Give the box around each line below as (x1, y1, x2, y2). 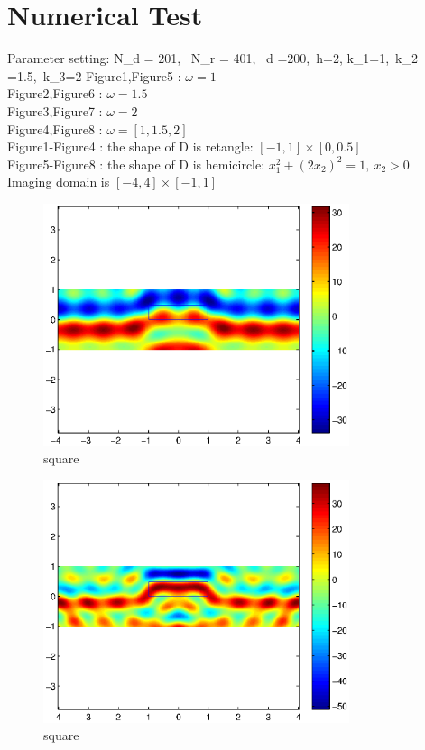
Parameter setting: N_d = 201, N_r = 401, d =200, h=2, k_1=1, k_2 (7, 49, 419, 68)
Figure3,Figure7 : (7, 101, 103, 120)
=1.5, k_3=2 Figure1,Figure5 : (7, 66, 181, 85)
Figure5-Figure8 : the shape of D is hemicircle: (7, 154, 265, 173)
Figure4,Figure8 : (7, 119, 103, 138)
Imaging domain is (7, 172, 110, 191)
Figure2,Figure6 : (7, 84, 103, 103)
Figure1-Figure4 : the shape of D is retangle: (7, 137, 254, 156)
